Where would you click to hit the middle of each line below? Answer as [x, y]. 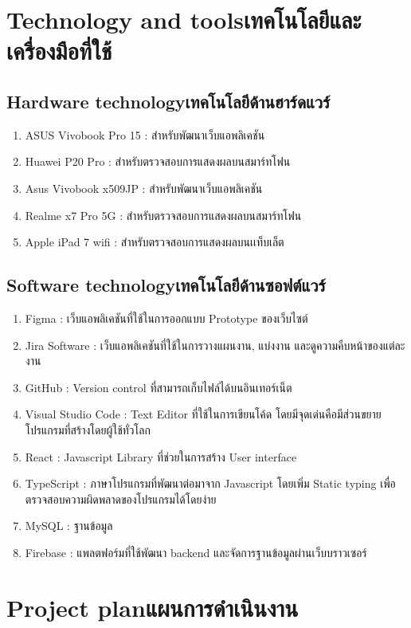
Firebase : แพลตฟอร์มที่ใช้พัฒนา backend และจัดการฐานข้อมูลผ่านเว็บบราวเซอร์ [196, 552]
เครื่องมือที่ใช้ [59, 51]
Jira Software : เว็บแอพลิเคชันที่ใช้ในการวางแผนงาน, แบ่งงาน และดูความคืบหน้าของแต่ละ [215, 345]
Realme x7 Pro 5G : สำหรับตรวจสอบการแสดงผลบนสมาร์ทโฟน [163, 215]
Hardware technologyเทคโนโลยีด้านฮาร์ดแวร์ [168, 101]
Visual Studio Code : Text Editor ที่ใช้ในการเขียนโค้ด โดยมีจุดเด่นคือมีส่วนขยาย [203, 414]
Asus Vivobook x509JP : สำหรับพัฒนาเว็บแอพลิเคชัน [144, 188]
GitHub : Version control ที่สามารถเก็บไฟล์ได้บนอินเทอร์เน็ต [159, 387]
